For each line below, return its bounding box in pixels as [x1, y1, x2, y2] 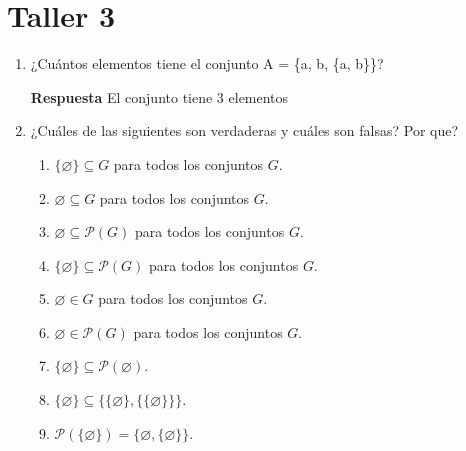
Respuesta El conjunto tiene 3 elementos [30, 86, 289, 107]
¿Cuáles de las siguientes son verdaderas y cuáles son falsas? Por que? [30, 120, 459, 141]
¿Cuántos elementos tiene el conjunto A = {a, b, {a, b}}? [30, 53, 384, 74]
